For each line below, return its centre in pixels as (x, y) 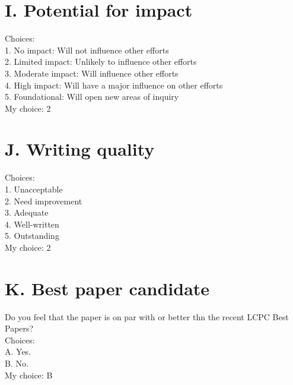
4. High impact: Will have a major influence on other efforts (114, 85)
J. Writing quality (80, 149)
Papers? (19, 328)
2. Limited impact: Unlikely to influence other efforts (101, 61)
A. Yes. (18, 351)
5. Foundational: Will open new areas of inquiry (92, 97)
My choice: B (29, 375)
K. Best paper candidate (107, 288)
